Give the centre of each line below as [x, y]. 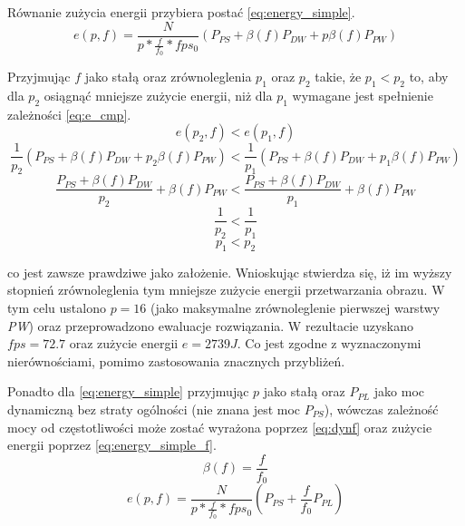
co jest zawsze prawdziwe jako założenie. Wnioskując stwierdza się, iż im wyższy [230, 272]
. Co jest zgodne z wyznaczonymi [329, 343]
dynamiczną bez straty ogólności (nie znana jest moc [154, 409]
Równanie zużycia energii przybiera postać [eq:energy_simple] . [181, 12]
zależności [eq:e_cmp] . [69, 114]
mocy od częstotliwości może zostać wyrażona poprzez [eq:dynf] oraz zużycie [220, 427]
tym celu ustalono [57, 307]
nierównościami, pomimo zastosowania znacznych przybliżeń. [176, 360]
